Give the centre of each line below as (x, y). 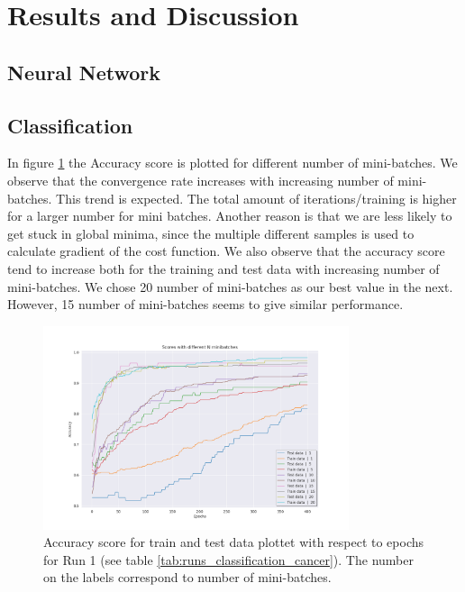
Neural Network (84, 72)
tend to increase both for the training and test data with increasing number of (223, 268)
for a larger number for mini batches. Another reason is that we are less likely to (230, 216)
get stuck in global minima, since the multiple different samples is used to (211, 233)
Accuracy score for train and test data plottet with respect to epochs (234, 542)
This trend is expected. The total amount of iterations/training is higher (256, 198)
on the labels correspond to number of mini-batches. (187, 577)
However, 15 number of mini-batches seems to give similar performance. (205, 304)
